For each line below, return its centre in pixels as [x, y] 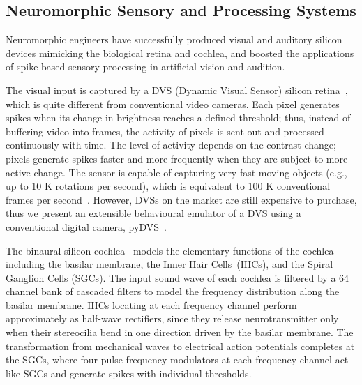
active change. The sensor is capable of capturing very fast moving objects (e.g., [176, 172]
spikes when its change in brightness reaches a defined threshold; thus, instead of [178, 118]
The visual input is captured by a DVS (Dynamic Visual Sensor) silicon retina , [177, 90]
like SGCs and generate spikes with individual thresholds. [129, 373]
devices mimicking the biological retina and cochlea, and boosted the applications [180, 53]
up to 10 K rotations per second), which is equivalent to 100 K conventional [168, 186]
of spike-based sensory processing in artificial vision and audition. [145, 67]
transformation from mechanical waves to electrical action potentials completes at [180, 346]
